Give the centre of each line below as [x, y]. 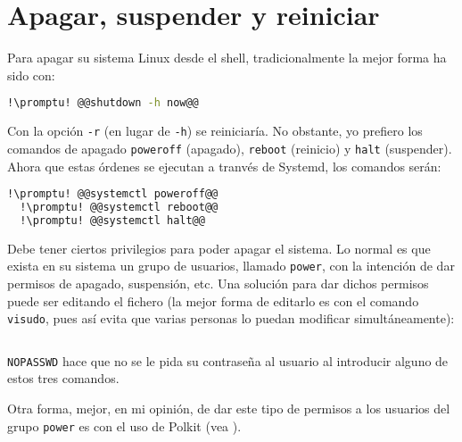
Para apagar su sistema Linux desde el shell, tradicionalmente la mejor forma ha [227, 58]
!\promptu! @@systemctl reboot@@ [119, 207]
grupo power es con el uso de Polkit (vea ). [124, 425]
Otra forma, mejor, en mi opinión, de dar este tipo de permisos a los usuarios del [229, 409]
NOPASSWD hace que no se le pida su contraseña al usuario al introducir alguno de [228, 360]
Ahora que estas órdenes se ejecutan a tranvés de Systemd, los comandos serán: [224, 166]
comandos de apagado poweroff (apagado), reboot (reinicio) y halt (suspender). [230, 148]
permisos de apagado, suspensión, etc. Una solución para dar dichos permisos [218, 283]
